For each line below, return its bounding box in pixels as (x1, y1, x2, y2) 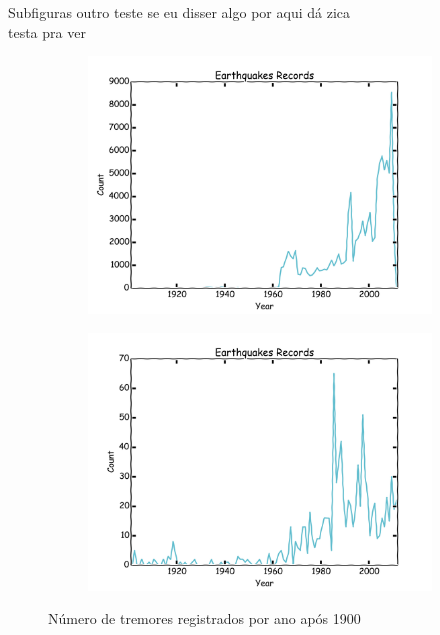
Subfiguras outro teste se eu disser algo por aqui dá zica (8, 2, 350, 22)
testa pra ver (8, 21, 86, 42)
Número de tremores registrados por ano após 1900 (48, 608, 361, 629)
